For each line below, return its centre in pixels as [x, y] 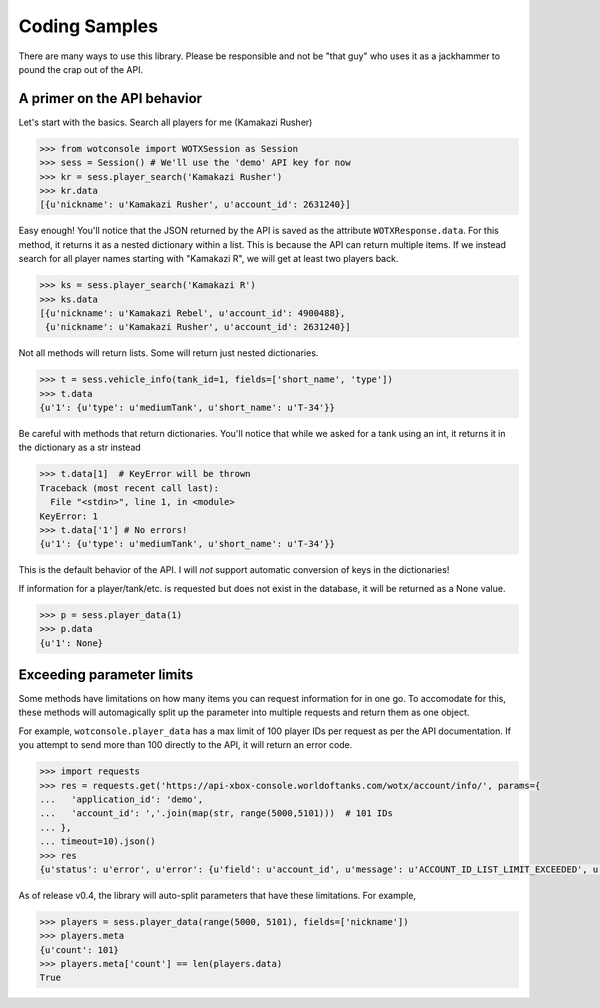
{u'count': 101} [79, 949]
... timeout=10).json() [98, 841]
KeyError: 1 [69, 516]
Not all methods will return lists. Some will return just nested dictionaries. [168, 353]
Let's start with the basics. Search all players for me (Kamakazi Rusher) [165, 122]
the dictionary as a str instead [80, 447]
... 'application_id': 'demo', [121, 799]
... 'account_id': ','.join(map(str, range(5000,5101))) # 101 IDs [216, 813]
